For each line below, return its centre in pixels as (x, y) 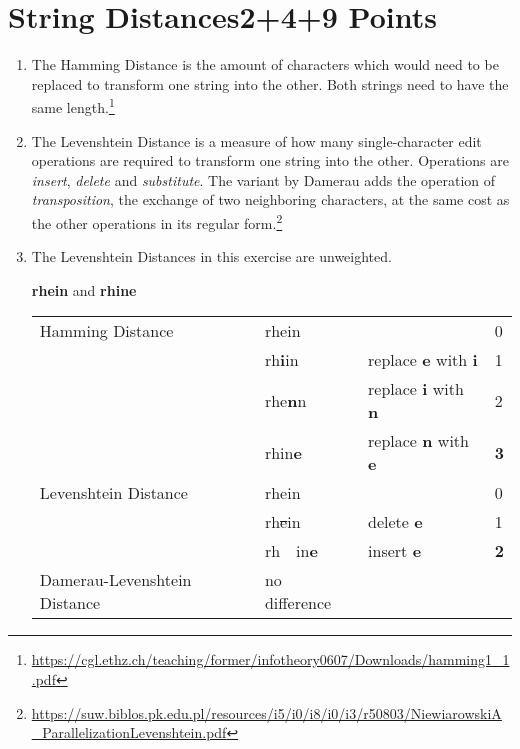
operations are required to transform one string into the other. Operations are (270, 160)
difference (298, 603)
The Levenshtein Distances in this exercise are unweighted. (211, 256)
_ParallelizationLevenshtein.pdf (129, 732)
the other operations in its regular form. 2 (157, 221)
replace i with (416, 389)
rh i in (281, 360)
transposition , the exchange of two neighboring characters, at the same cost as (270, 199)
